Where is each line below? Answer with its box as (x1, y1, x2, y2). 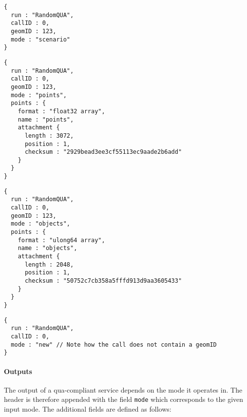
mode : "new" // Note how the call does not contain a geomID (11, 341, 217, 348)
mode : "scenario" (11, 36, 71, 43)
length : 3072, (24, 132, 74, 139)
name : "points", (18, 116, 74, 123)
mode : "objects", (11, 220, 71, 228)
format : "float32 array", (18, 107, 105, 115)
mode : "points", (11, 91, 67, 99)
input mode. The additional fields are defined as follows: (4, 403, 171, 414)
